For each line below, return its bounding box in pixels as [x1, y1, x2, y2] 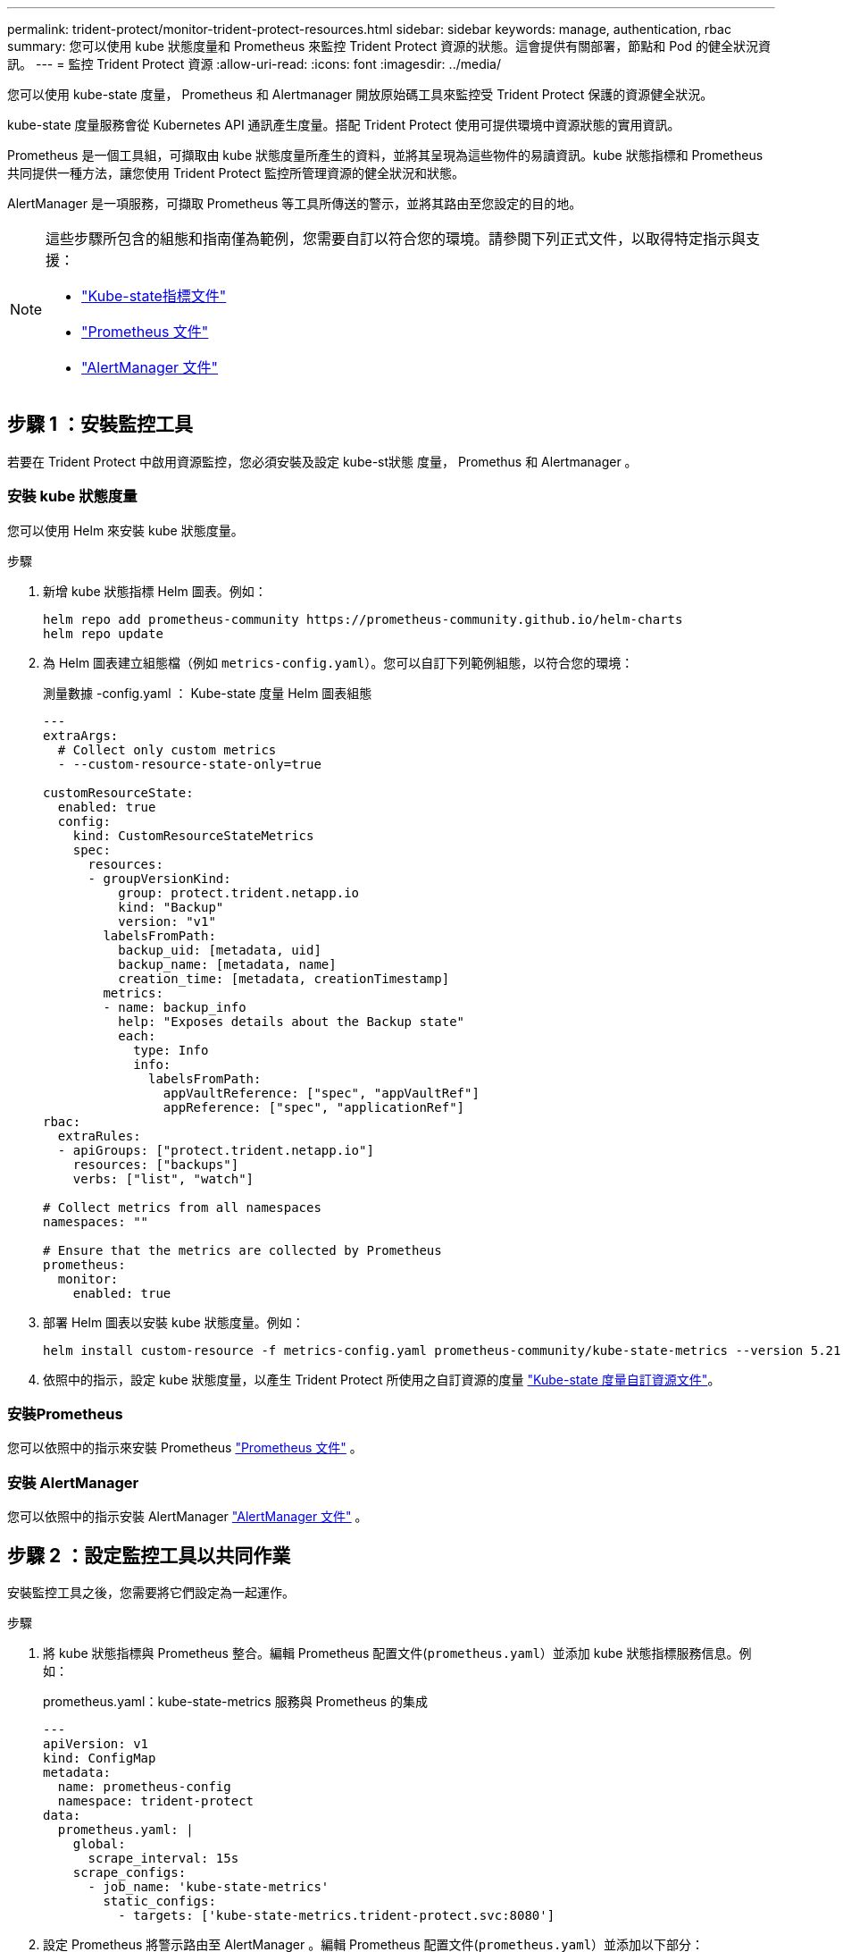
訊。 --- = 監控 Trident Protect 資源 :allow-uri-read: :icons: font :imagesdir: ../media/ [7, 56, 501, 72]
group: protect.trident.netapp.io [118, 885, 360, 900]
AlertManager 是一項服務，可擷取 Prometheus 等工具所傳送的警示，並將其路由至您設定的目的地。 [7, 196, 582, 211]
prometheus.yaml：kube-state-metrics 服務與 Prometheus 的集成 [43, 1693, 429, 1709]
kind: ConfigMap [43, 1750, 156, 1765]
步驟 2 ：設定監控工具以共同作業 [7, 1544, 291, 1567]
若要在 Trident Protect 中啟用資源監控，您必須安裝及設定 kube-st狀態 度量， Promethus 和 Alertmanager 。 [7, 453, 638, 469]
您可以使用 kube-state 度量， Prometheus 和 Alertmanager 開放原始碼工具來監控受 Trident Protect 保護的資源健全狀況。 [7, 87, 714, 102]
